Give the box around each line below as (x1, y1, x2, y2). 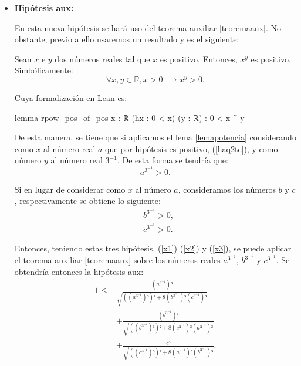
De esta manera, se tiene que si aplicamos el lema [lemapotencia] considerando (14, 131, 296, 143)
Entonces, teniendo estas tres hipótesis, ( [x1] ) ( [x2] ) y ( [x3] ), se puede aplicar (14, 241, 292, 254)
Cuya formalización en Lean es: (14, 92, 127, 104)
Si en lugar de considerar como (14, 183, 126, 195)
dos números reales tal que (55, 52, 150, 65)
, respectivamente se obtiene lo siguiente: (14, 194, 161, 207)
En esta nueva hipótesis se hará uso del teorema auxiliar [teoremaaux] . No (14, 21, 281, 33)
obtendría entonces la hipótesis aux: (14, 265, 144, 277)
